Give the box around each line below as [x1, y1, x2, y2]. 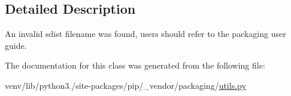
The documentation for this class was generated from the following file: [5, 59, 265, 72]
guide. [5, 39, 27, 51]
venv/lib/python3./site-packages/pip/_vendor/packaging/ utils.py [5, 79, 246, 91]
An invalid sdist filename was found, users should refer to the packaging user [5, 27, 286, 40]
